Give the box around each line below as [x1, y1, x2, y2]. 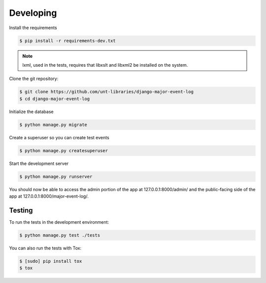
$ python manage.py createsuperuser [19, 148, 108, 153]
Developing [9, 7, 57, 18]
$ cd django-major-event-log [19, 96, 90, 101]
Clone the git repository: [9, 76, 59, 81]
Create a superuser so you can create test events [9, 134, 109, 140]
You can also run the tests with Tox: [9, 245, 82, 251]
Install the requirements [9, 25, 57, 31]
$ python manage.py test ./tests [19, 232, 100, 238]
